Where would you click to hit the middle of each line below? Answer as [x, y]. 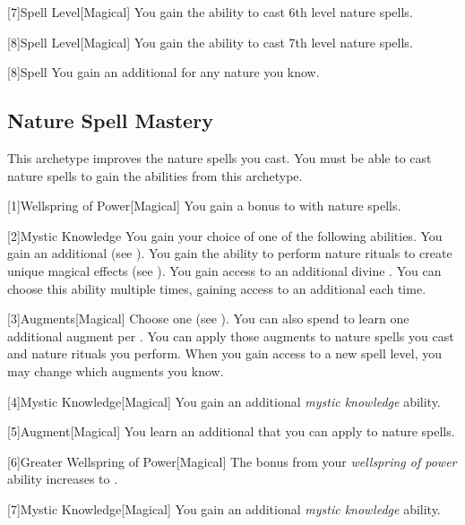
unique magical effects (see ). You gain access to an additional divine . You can [224, 270]
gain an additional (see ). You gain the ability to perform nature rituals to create [230, 253]
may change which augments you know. [116, 370]
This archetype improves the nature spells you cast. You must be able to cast [220, 157]
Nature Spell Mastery [110, 120]
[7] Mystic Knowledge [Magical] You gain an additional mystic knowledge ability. [224, 508]
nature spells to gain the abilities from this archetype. [155, 175]
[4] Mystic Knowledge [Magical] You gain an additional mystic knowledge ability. [224, 401]
